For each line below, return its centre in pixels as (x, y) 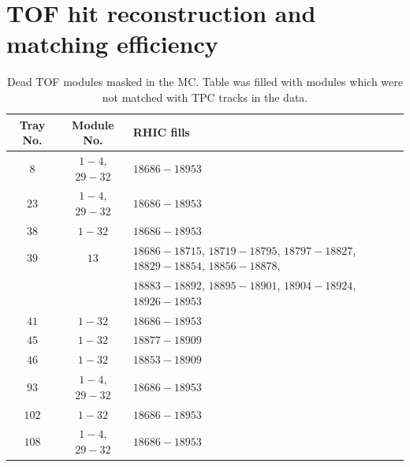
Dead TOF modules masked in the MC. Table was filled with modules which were (205, 82)
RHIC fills (161, 132)
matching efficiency (112, 44)
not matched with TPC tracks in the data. (205, 97)
